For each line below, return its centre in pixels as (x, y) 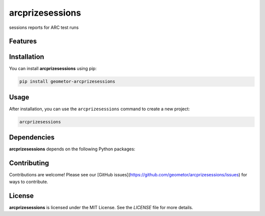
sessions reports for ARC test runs (44, 27)
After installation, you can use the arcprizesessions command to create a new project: (99, 109)
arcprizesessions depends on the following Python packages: (72, 149)
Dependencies (32, 137)
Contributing (29, 163)
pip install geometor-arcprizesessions (67, 82)
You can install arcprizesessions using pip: (53, 69)
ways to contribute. (29, 182)
